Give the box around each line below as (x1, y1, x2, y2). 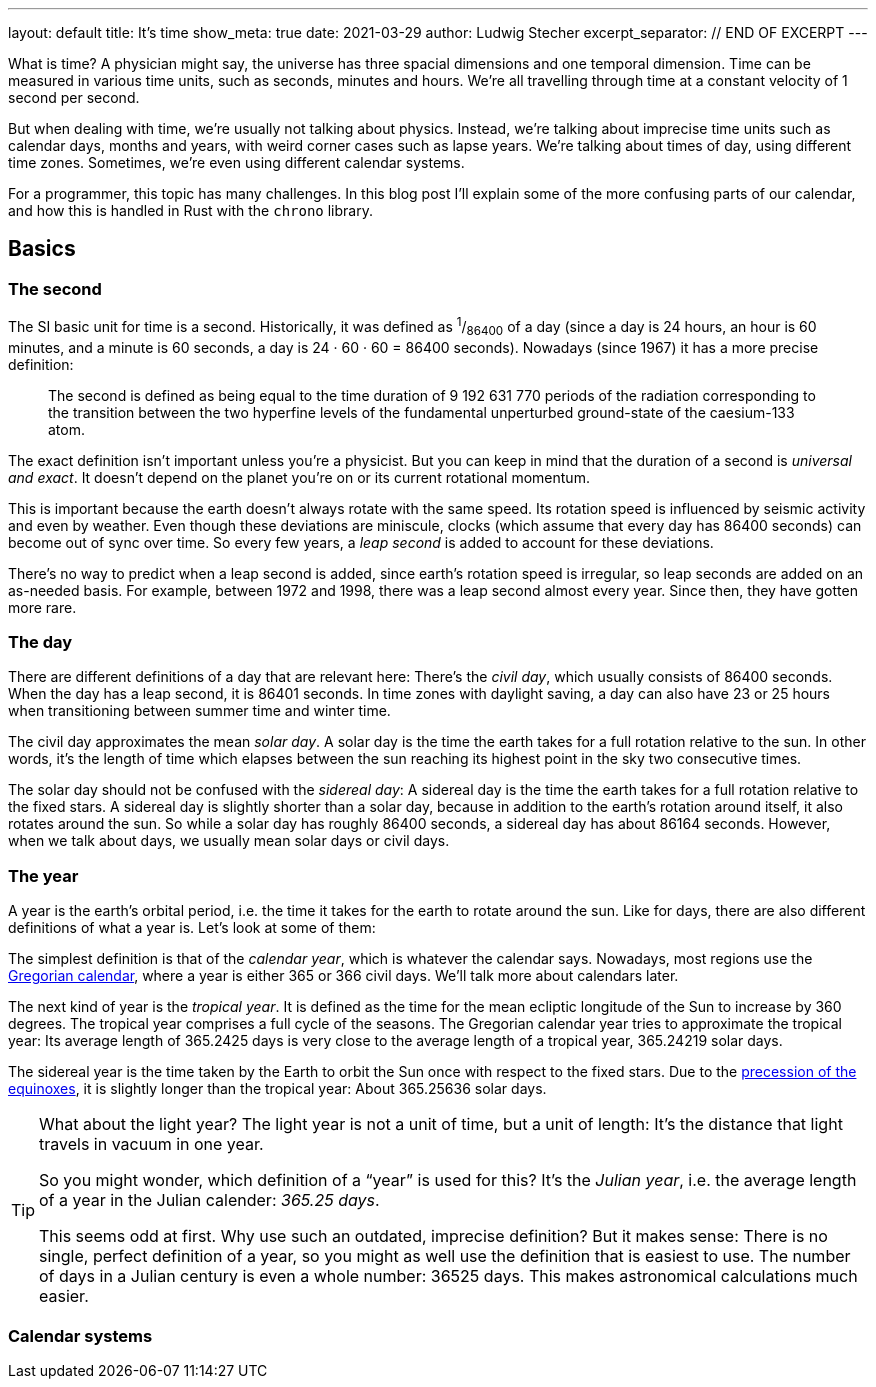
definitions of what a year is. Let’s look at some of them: (8, 919, 376, 937)
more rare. (8, 598, 77, 616)
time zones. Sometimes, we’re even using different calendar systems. (8, 154, 465, 171)
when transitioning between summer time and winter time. (8, 702, 391, 720)
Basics (8, 236, 76, 262)
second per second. (8, 89, 140, 106)
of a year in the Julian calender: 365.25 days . (39, 1190, 380, 1211)
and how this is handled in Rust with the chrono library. (8, 202, 373, 219)
